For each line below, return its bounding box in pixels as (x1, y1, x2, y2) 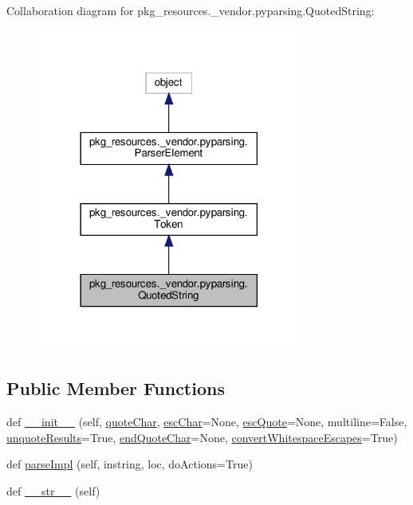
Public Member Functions (6, 376, 225, 401)
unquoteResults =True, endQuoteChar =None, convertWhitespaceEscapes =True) (6, 429, 398, 445)
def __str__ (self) (6, 482, 100, 499)
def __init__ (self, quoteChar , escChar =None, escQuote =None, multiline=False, (6, 413, 407, 429)
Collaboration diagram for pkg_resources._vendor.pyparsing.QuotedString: (6, 2, 375, 18)
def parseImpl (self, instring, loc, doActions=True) (6, 456, 253, 472)
